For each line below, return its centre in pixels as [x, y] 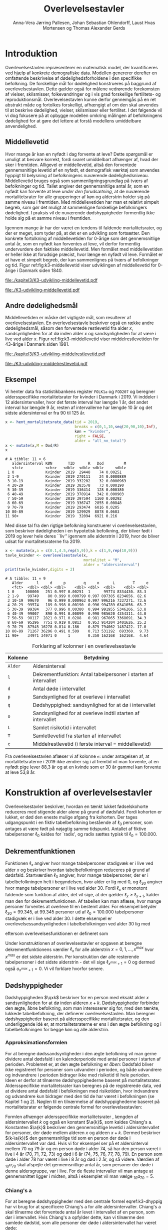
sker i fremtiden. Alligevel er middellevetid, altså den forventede [71, 165]
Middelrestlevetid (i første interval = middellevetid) [92, 744]
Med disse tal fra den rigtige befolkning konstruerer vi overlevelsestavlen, [81, 525]
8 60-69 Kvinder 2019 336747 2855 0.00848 [64, 503]
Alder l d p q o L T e [80, 583]
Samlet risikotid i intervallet [64, 727]
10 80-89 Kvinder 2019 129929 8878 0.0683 [62, 512]
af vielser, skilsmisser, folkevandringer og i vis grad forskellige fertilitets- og [83, 94]
